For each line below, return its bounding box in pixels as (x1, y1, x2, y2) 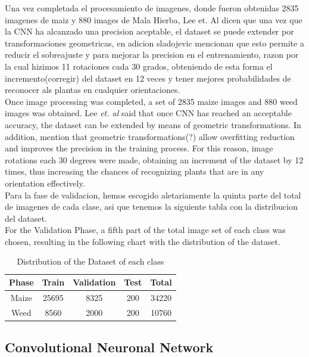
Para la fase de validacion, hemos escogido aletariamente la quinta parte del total (5, 188, 301, 201)
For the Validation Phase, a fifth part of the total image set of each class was (5, 223, 286, 236)
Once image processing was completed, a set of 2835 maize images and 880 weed (5, 95, 298, 107)
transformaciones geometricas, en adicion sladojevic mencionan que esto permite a (5, 36, 304, 49)
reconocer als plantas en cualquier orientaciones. (5, 83, 180, 96)
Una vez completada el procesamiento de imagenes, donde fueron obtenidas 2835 (5, 2, 299, 14)
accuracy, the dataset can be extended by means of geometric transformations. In (5, 118, 301, 131)
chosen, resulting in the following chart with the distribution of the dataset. (5, 235, 280, 247)
